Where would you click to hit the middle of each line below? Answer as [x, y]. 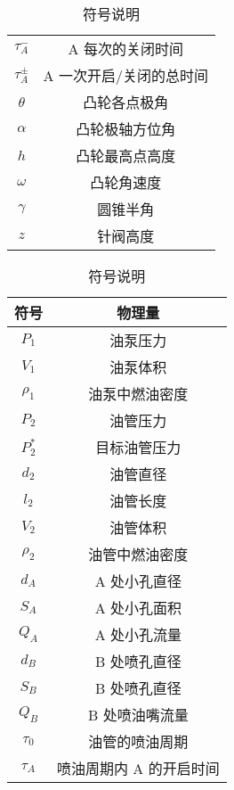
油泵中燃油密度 [138, 394]
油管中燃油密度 [138, 554]
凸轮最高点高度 [126, 156]
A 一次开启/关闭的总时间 [125, 75]
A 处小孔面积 [138, 608]
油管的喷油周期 [138, 741]
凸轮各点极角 [126, 102]
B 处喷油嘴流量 [138, 715]
